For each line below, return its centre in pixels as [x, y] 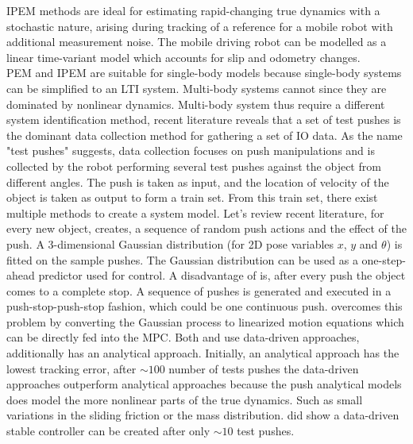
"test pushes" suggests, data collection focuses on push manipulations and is [191, 151]
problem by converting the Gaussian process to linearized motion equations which [205, 321]
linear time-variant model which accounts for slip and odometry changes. [183, 57]
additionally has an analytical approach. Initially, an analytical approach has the [203, 353]
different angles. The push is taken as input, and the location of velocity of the [198, 181]
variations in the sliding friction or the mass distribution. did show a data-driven [203, 415]
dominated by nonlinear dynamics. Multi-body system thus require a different [196, 104]
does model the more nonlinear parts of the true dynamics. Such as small [185, 399]
